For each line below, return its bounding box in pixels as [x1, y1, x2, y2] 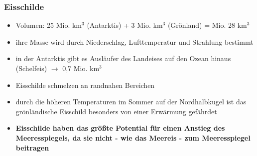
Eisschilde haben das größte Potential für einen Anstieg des [15, 123, 225, 133]
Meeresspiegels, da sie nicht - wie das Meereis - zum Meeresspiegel [15, 132, 251, 143]
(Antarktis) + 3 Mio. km [87, 20, 163, 30]
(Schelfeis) [15, 63, 47, 73]
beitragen [15, 142, 49, 153]
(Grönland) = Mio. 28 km [167, 20, 247, 30]
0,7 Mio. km [62, 63, 100, 73]
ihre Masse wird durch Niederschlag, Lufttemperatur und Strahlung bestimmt [15, 36, 254, 47]
